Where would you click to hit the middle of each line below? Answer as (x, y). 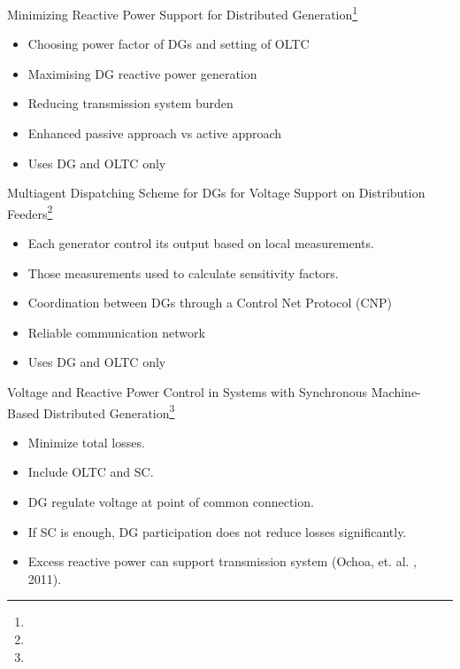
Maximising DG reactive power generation (142, 73)
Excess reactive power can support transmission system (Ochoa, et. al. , (222, 561)
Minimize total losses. (86, 442)
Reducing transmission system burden (130, 103)
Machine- (396, 392)
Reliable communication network (116, 332)
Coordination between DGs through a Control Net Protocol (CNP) (210, 303)
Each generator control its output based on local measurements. (201, 243)
